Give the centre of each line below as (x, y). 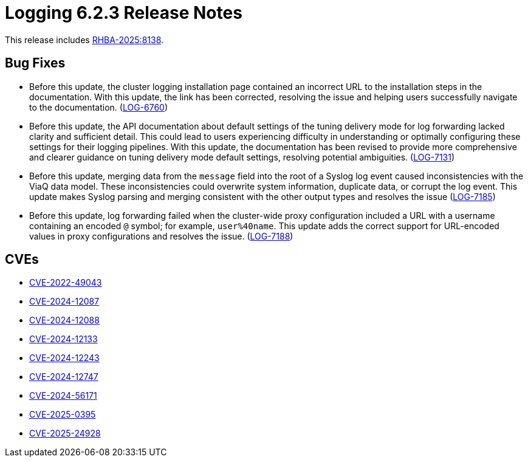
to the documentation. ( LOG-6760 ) (99, 107)
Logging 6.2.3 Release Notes (124, 13)
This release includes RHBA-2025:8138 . (84, 40)
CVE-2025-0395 (63, 415)
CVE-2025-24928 (65, 433)
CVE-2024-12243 (64, 358)
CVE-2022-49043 (66, 283)
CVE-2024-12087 (64, 302)
